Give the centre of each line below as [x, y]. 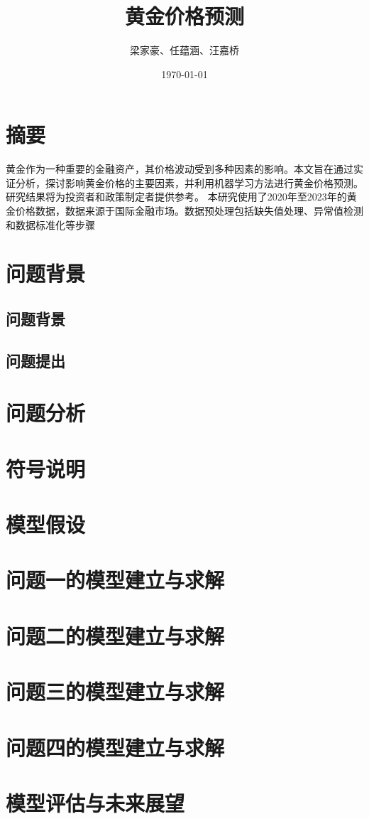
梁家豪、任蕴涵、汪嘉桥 [184, 50]
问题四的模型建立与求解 [115, 747]
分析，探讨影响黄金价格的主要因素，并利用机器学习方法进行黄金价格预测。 [189, 182]
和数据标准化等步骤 [50, 224]
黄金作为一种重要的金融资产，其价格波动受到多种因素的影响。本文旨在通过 [180, 169]
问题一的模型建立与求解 [115, 580]
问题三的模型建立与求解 [115, 691]
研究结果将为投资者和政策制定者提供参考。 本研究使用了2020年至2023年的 [176, 197]
